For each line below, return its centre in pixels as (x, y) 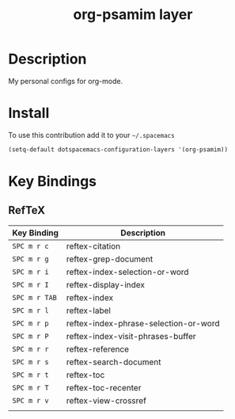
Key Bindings (53, 181)
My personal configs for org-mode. (66, 81)
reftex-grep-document (110, 259)
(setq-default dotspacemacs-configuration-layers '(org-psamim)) (118, 149)
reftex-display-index (105, 284)
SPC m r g (30, 259)
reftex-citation (93, 246)
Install (29, 113)
